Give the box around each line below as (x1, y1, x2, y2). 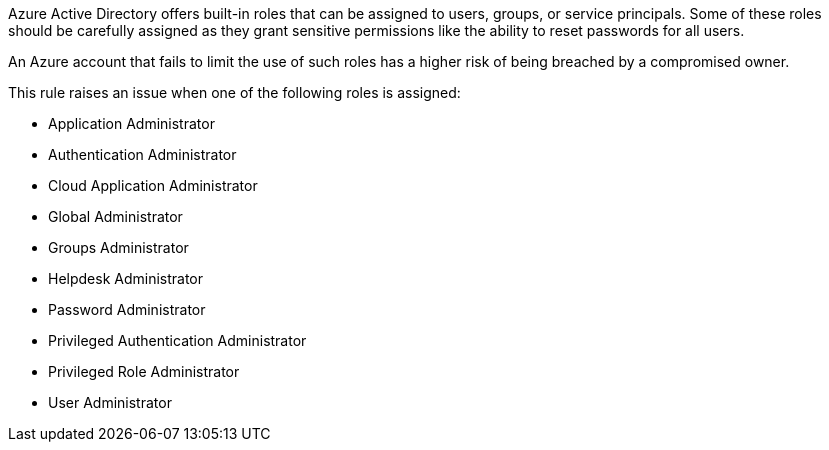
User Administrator (48, 394, 172, 411)
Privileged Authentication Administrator (48, 332, 307, 349)
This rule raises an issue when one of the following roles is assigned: (8, 84, 461, 101)
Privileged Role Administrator (48, 363, 240, 380)
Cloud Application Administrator (48, 177, 258, 194)
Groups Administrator (48, 239, 189, 256)
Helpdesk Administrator (48, 270, 204, 287)
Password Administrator (48, 301, 206, 318)
